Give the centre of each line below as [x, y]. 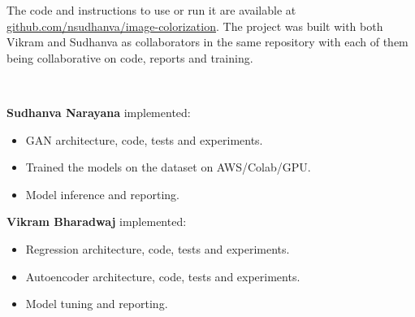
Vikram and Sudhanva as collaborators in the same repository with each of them [207, 42]
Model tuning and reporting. [97, 304]
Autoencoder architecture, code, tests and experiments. [163, 276]
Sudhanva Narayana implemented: [99, 112]
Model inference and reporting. [102, 194]
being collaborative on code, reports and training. [130, 57]
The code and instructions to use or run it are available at [151, 10]
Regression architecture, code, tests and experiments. [158, 248]
